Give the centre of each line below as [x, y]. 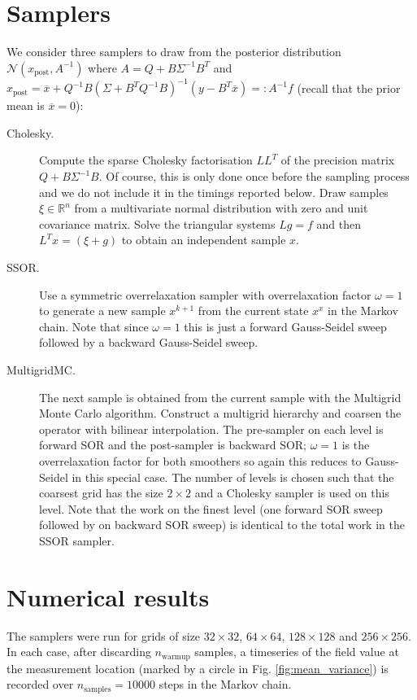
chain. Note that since [94, 326]
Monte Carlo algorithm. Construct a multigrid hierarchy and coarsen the [220, 413]
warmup [176, 656]
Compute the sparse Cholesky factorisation [146, 160]
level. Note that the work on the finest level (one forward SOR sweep [211, 508]
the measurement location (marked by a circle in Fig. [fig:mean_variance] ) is [198, 668]
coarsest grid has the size [101, 493]
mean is [26, 105]
